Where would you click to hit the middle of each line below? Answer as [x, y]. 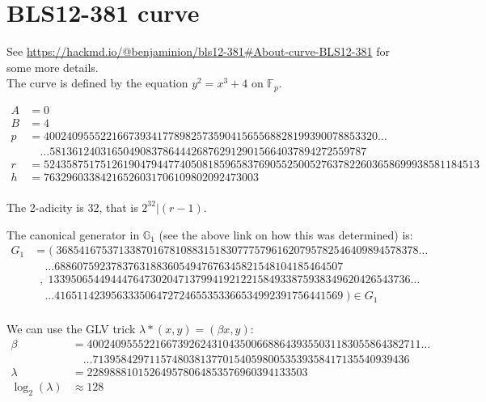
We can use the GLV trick [71, 329]
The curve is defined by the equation [97, 83]
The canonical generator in [73, 234]
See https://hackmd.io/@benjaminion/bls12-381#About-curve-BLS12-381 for [198, 51]
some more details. [53, 67]
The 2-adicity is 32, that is [72, 207]
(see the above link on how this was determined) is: [286, 234]
